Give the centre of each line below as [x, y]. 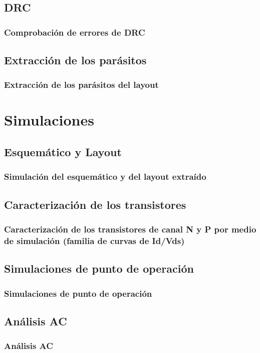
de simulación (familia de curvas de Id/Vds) [94, 240]
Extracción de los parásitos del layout [81, 85]
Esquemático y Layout [63, 152]
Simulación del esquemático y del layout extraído [105, 176]
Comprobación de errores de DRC [75, 32]
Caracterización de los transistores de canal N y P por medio [130, 229]
